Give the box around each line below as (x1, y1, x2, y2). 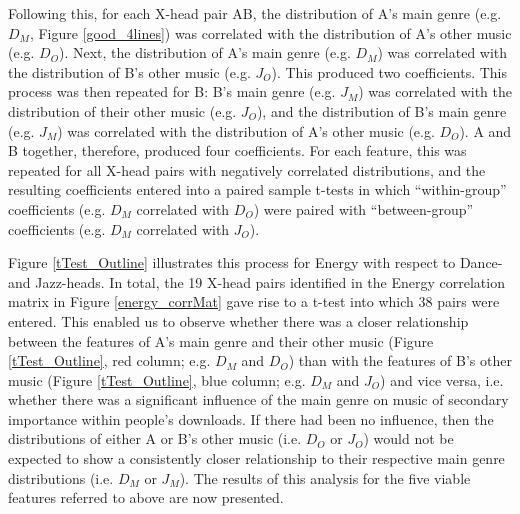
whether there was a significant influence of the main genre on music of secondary (8, 389, 509, 410)
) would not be (363, 428, 454, 449)
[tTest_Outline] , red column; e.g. (8, 350, 211, 371)
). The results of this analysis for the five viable (179, 467, 471, 488)
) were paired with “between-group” (253, 198, 474, 219)
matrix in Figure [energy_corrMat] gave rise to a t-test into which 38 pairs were (8, 291, 500, 312)
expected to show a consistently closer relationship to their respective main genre (8, 448, 505, 469)
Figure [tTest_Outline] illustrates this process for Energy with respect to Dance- (8, 252, 503, 273)
